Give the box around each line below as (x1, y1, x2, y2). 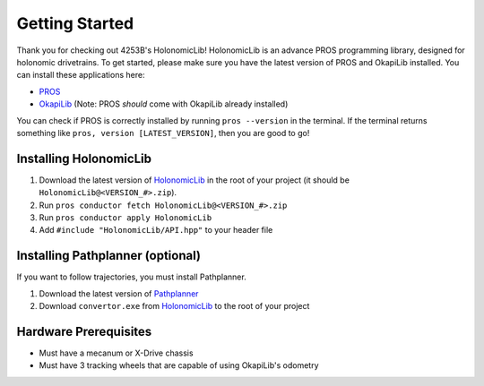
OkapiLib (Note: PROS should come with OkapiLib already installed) (39, 99, 289, 109)
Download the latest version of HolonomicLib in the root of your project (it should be (39, 175, 350, 185)
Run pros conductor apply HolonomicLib (39, 211, 212, 223)
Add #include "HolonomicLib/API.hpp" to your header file (39, 225, 273, 236)
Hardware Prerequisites (16, 323, 152, 339)
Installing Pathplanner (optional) (16, 248, 202, 263)
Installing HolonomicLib (16, 150, 152, 166)
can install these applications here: (16, 70, 145, 81)
